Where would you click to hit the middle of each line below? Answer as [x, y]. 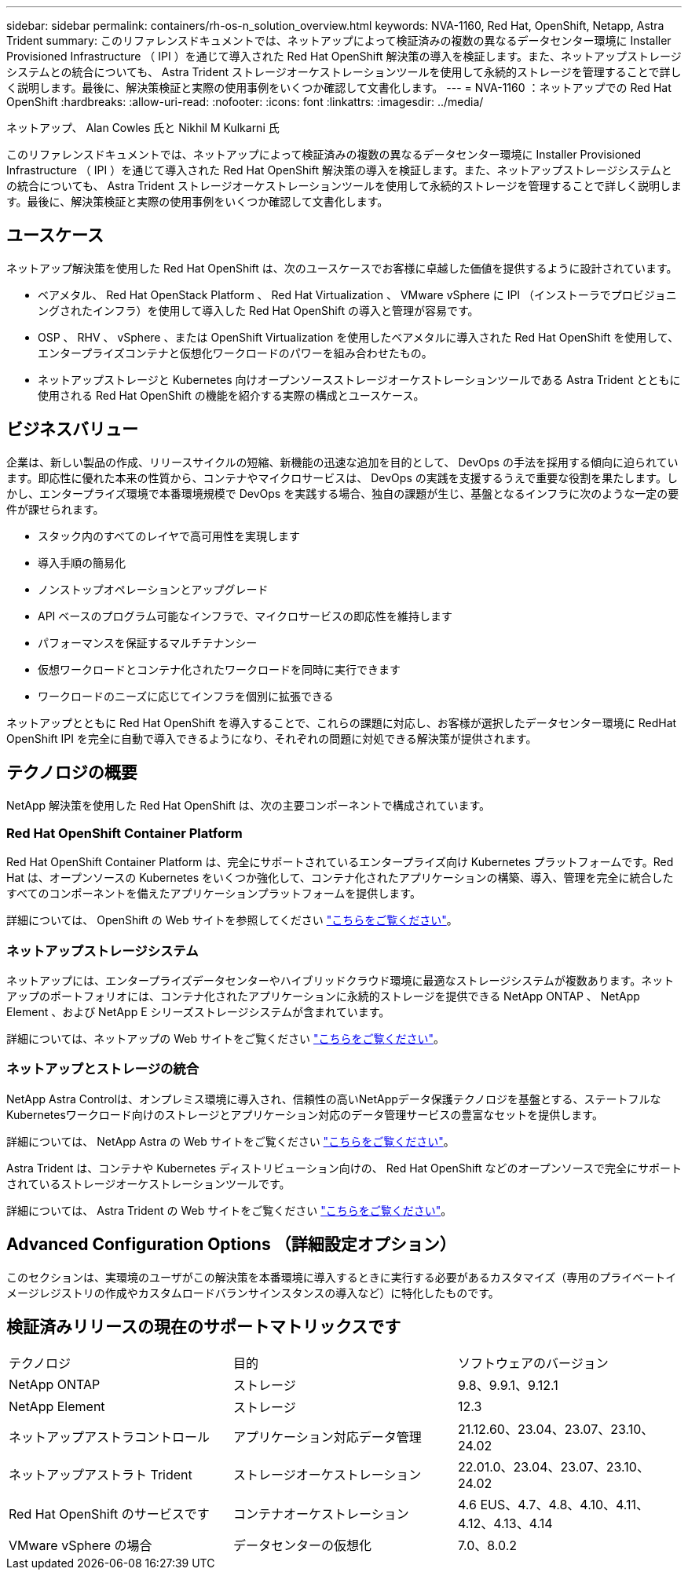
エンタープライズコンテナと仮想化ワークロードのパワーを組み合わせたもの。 [235, 353]
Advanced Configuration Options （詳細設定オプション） [231, 1245]
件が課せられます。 [55, 509]
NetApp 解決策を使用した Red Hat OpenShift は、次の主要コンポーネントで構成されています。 [248, 805]
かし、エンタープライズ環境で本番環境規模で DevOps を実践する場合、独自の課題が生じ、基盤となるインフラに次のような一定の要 [343, 493]
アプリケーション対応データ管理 [327, 1437]
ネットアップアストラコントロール [110, 1437]
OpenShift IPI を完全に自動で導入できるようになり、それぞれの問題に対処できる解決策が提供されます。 [272, 738]
